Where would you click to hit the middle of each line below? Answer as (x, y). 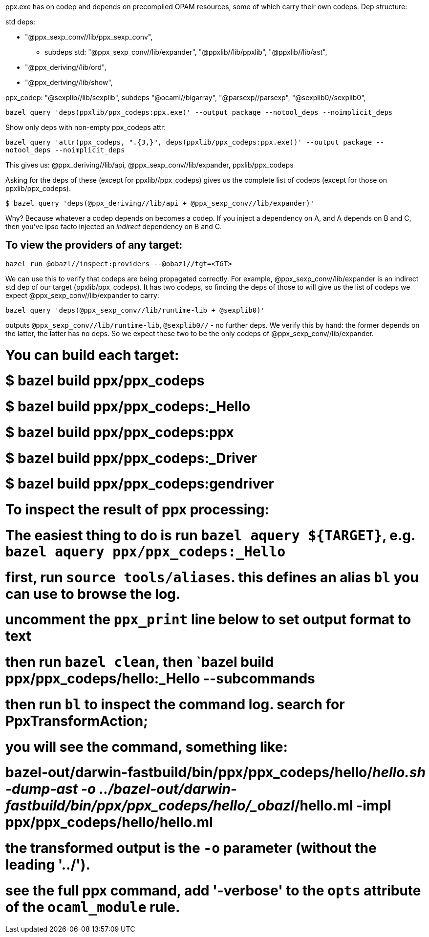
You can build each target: (92, 355)
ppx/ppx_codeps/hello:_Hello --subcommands (160, 679)
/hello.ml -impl (343, 806)
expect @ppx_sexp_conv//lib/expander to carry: (82, 295)
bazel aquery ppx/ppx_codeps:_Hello (146, 552)
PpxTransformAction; (77, 721)
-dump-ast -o (51, 789)
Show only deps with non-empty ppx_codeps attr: (86, 127)
